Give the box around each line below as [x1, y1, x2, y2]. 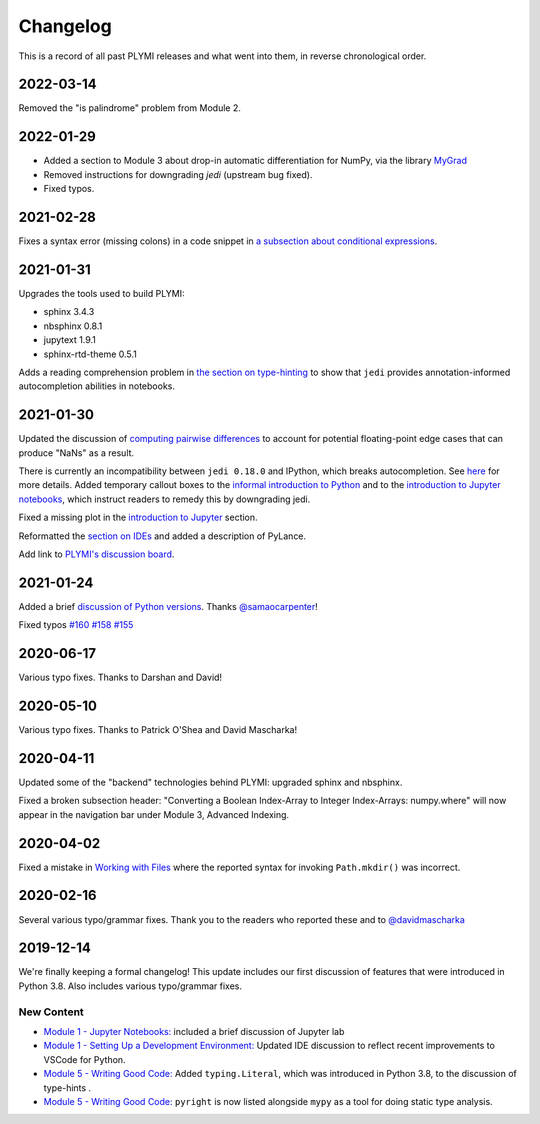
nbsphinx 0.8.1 [43, 320, 103, 332]
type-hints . [43, 1081, 92, 1094]
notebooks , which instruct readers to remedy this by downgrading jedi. [18, 493, 311, 505]
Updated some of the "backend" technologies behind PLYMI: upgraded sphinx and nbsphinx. [18, 776, 403, 788]
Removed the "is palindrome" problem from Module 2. [18, 102, 242, 114]
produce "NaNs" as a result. [18, 446, 135, 459]
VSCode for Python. [43, 1053, 126, 1065]
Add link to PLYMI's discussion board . [18, 548, 175, 560]
